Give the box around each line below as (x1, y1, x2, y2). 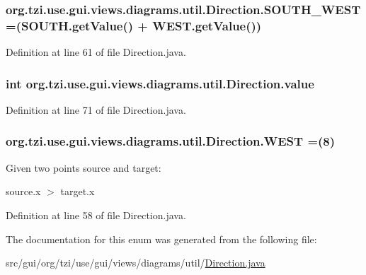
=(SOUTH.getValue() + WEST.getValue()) (6, 16, 262, 34)
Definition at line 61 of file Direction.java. (6, 45, 186, 59)
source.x (6, 184, 41, 199)
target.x (60, 184, 95, 199)
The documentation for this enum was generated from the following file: (6, 231, 317, 246)
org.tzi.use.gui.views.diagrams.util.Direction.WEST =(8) (6, 132, 336, 150)
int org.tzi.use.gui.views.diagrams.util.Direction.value (6, 74, 314, 92)
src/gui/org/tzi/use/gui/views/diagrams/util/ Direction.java (6, 255, 265, 270)
